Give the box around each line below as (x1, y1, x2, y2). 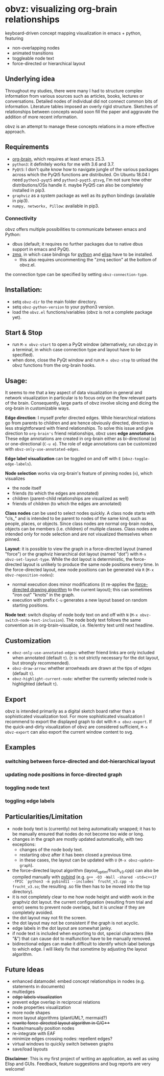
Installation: (5, 286, 43, 294)
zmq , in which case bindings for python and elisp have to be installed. (12, 251, 153, 257)
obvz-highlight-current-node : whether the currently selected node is (12, 676, 152, 682)
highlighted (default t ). (12, 681, 58, 687)
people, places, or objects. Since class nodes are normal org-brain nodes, (5, 521, 155, 526)
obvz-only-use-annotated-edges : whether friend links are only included (12, 650, 155, 656)
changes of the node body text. (19, 846, 83, 853)
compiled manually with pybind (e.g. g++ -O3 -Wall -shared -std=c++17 (12, 874, 157, 880)
